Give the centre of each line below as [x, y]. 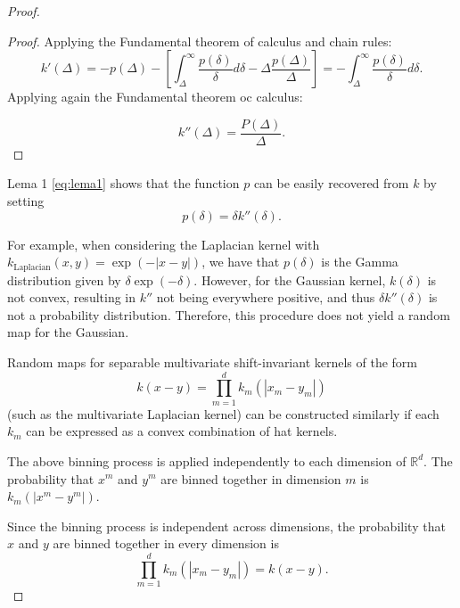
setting [26, 201]
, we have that [241, 262]
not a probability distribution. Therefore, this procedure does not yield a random [229, 314]
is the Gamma [360, 262]
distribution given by [64, 279]
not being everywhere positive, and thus [266, 297]
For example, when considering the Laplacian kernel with [164, 244]
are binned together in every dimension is [166, 543]
